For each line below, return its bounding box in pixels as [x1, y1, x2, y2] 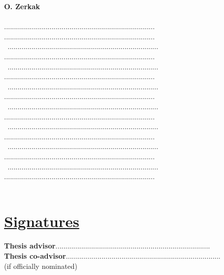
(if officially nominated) [4, 260, 77, 271]
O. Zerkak [4, 1, 40, 11]
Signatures [4, 211, 79, 232]
